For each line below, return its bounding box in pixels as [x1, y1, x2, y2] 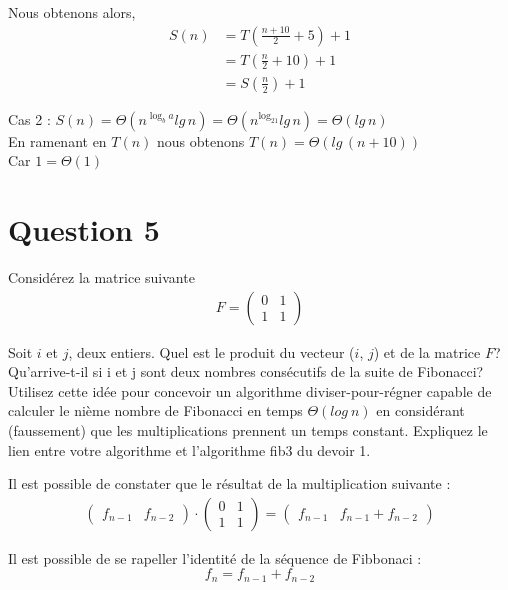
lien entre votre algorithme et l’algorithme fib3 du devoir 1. [8, 439, 371, 460]
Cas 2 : [8, 108, 51, 129]
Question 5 [8, 209, 160, 250]
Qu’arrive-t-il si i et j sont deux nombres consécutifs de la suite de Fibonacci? [8, 361, 484, 382]
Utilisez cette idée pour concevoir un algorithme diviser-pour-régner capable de [8, 380, 492, 401]
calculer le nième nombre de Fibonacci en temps [8, 400, 303, 421]
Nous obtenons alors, [8, 2, 136, 22]
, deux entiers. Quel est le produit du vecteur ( [68, 341, 355, 362]
